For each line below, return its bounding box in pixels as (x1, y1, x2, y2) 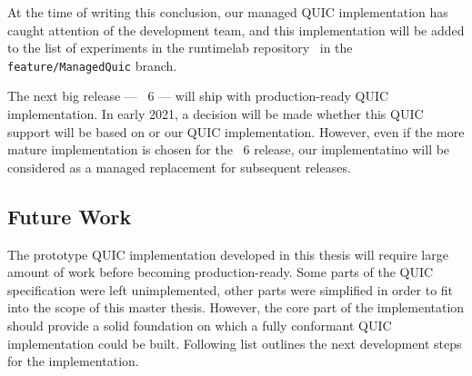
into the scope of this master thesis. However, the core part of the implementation (7, 298, 465, 317)
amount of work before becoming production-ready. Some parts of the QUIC (7, 262, 434, 282)
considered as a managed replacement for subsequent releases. (7, 157, 351, 176)
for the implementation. (7, 351, 139, 371)
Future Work (7, 202, 132, 230)
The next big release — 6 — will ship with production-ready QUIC (7, 86, 389, 105)
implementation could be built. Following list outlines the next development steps (7, 333, 462, 352)
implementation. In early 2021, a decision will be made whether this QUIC (7, 104, 424, 124)
